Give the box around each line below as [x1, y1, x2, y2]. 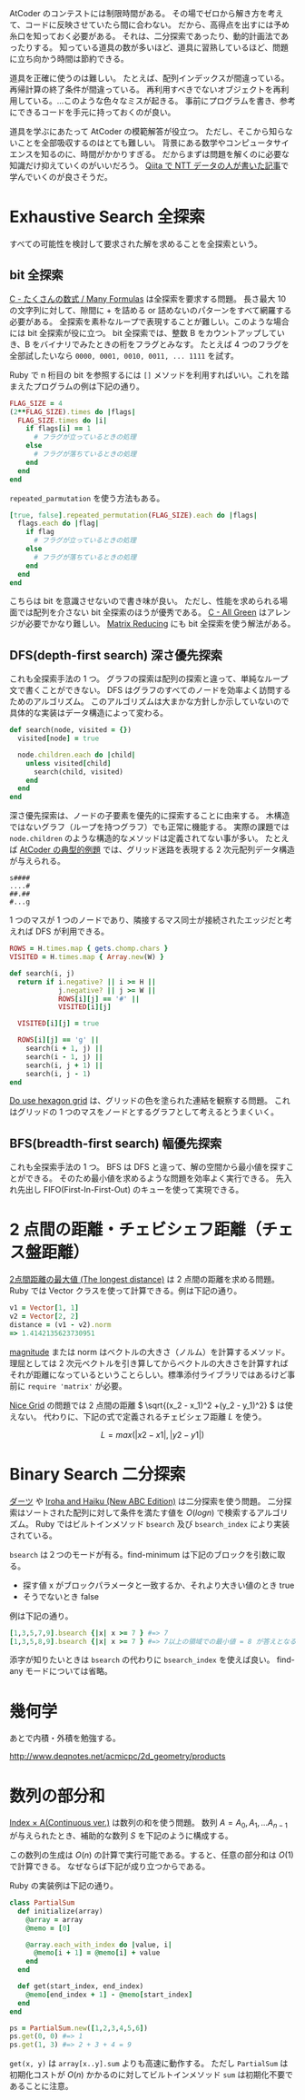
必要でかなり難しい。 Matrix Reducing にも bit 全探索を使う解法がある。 [25, 619, 296, 629]
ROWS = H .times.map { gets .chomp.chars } [9, 944, 169, 954]
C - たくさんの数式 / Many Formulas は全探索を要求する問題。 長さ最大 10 [9, 293, 286, 304]
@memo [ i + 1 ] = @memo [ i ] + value [33, 1948, 161, 1957]
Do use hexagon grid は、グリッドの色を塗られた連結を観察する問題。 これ [9, 1095, 290, 1106]
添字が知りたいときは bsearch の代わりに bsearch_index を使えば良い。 [9, 1654, 275, 1665]
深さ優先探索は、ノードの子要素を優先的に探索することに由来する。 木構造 [9, 810, 290, 821]
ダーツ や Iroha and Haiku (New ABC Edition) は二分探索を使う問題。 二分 [9, 1495, 284, 1506]
